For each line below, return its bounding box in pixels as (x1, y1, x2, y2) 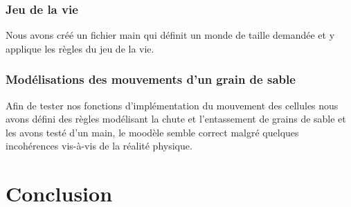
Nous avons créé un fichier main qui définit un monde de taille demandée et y (6, 28, 335, 42)
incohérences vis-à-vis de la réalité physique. (6, 138, 192, 153)
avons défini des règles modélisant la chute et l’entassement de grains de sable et (6, 111, 346, 126)
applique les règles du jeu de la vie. (6, 41, 154, 55)
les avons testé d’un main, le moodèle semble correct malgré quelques (6, 125, 299, 139)
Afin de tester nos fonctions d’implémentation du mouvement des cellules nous (6, 98, 339, 112)
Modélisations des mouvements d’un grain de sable (6, 71, 296, 88)
